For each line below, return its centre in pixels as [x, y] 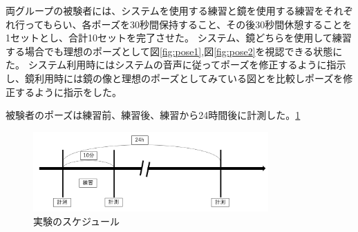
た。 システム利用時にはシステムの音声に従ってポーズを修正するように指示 [176, 65]
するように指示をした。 [68, 91]
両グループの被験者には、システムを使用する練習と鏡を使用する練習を [165, 10]
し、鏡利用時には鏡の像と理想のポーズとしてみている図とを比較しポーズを [175, 78]
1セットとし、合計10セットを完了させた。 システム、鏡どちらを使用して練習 [179, 38]
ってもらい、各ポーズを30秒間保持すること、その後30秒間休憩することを [188, 24]
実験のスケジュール [77, 221]
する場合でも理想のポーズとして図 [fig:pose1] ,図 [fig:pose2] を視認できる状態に [174, 51]
